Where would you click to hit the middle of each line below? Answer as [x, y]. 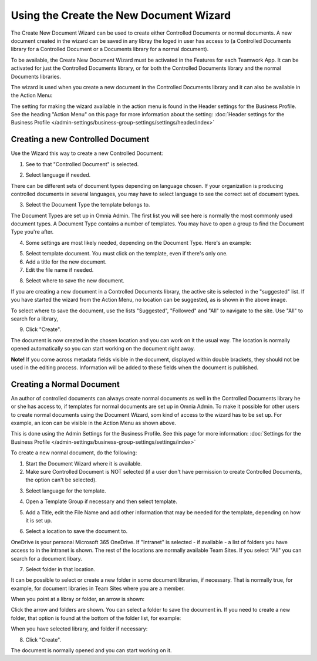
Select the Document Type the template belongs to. [88, 205]
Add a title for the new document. [66, 262]
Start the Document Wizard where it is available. [84, 463]
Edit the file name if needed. [60, 270]
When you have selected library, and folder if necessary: [79, 629]
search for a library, [35, 319]
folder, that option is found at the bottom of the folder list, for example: [96, 618]
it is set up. [39, 520]
